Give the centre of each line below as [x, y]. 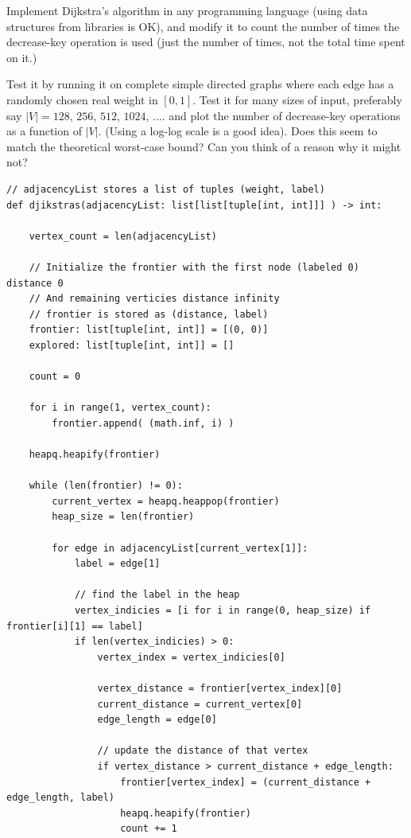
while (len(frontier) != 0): [106, 486]
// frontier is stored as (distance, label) [149, 314]
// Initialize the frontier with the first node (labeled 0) [194, 267]
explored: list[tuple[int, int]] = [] [132, 345]
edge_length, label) [61, 798]
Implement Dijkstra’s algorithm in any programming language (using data [187, 10]
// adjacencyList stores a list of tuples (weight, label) [166, 189]
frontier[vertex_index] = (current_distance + [246, 782]
